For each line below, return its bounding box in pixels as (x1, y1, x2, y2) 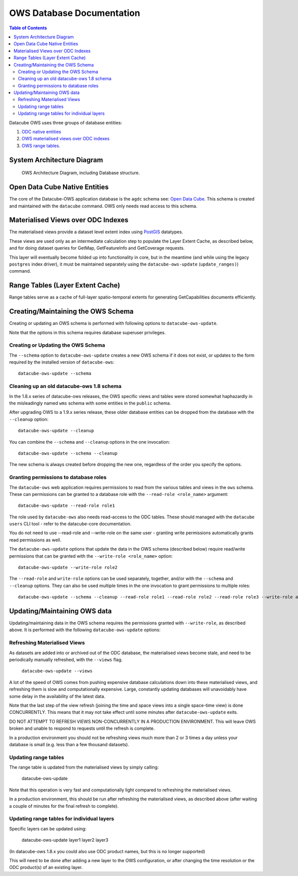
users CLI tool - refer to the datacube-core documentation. (9, 521, 132, 527)
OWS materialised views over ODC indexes (21, 136, 110, 142)
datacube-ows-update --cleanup (18, 428, 94, 434)
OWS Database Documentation (9, 7, 141, 18)
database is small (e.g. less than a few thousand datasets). (9, 741, 129, 747)
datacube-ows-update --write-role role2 (18, 565, 118, 571)
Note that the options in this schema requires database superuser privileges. (9, 329, 166, 335)
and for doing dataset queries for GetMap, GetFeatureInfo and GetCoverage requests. (9, 245, 185, 251)
